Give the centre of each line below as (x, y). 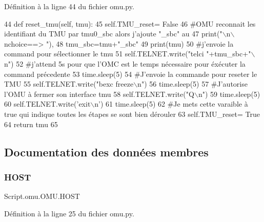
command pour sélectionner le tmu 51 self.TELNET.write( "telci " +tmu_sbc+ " (128, 54)
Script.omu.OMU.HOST (42, 196)
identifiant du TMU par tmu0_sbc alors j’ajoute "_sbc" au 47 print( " (113, 34)
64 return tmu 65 (31, 124)
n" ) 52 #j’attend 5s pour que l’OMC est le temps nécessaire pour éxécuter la (125, 63)
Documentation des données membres (106, 152)
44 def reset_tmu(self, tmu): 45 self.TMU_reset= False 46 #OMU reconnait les (130, 23)
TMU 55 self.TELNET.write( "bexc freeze (69, 84)
